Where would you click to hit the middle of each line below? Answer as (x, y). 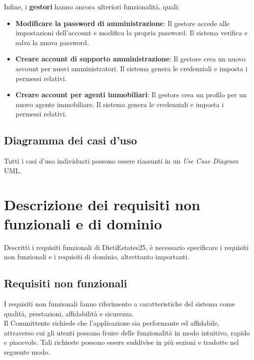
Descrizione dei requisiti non (102, 204)
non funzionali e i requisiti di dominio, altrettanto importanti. (97, 257)
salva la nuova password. (52, 42)
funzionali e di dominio (83, 223)
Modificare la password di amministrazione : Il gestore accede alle (123, 23)
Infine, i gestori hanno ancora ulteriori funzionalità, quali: (92, 6)
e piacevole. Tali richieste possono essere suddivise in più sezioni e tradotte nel (121, 342)
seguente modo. (27, 352)
